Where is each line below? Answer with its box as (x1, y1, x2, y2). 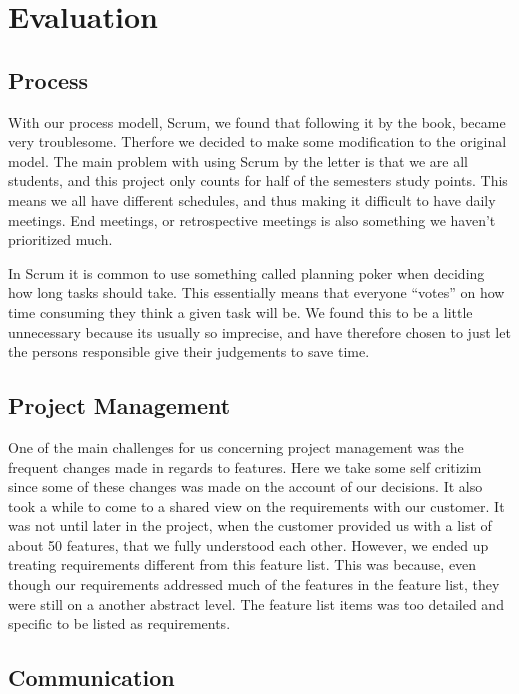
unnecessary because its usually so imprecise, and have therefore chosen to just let (8, 321, 511, 342)
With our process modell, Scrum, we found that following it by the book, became (8, 111, 506, 132)
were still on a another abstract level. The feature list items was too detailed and (8, 593, 504, 614)
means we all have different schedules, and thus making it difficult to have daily (8, 189, 496, 210)
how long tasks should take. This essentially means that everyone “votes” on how (8, 282, 505, 303)
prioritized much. (8, 229, 113, 250)
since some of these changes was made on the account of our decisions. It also (8, 476, 483, 497)
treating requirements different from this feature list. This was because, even (8, 554, 477, 575)
